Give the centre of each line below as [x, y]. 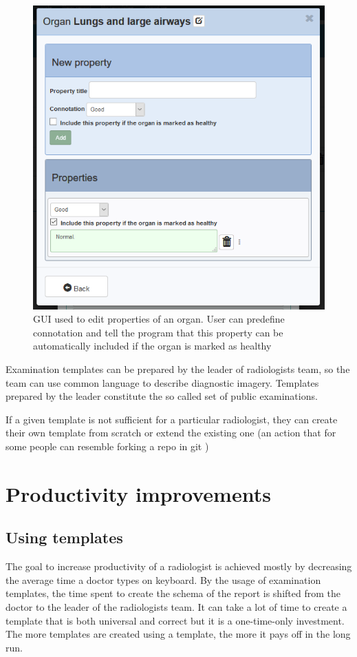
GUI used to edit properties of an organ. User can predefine [159, 319]
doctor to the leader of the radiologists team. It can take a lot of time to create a [176, 607]
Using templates [64, 537]
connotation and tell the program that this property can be [158, 332]
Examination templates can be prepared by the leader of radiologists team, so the [178, 369]
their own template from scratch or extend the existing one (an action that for [171, 433]
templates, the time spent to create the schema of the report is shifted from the [173, 593]
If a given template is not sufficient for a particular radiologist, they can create [172, 419]
